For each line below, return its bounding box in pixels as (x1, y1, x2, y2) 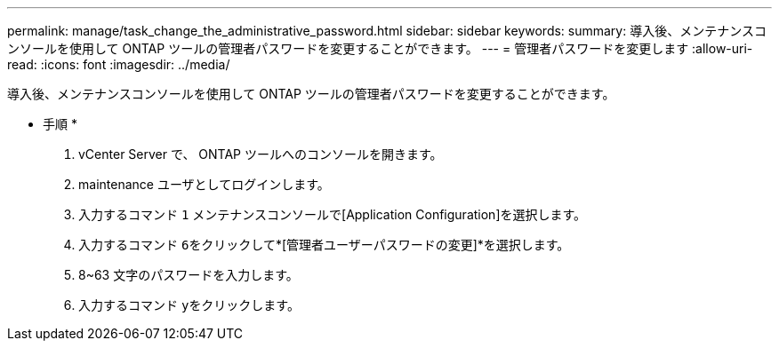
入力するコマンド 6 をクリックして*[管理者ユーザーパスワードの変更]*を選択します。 (78, 237, 570, 252)
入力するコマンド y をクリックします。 (78, 297, 300, 312)
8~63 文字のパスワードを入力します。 (78, 267, 299, 282)
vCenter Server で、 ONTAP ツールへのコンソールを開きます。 (78, 146, 443, 162)
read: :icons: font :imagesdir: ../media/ (7, 57, 230, 72)
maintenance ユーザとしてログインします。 (78, 177, 330, 192)
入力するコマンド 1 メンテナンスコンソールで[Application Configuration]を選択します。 (78, 207, 587, 222)
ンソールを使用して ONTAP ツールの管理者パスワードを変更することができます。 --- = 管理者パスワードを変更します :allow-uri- (7, 41, 753, 56)
